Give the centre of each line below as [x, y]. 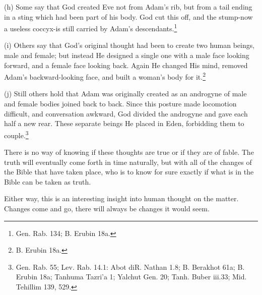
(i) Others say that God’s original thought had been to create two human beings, [129, 45]
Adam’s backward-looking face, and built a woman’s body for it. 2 [105, 76]
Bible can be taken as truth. [48, 181]
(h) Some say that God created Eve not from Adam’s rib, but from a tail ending [128, 7]
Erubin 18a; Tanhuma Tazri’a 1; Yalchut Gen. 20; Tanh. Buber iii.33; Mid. [131, 277]
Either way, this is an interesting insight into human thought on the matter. [121, 198]
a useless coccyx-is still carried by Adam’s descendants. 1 [91, 27]
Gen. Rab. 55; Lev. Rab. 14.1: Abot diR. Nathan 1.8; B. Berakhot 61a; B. [130, 267]
